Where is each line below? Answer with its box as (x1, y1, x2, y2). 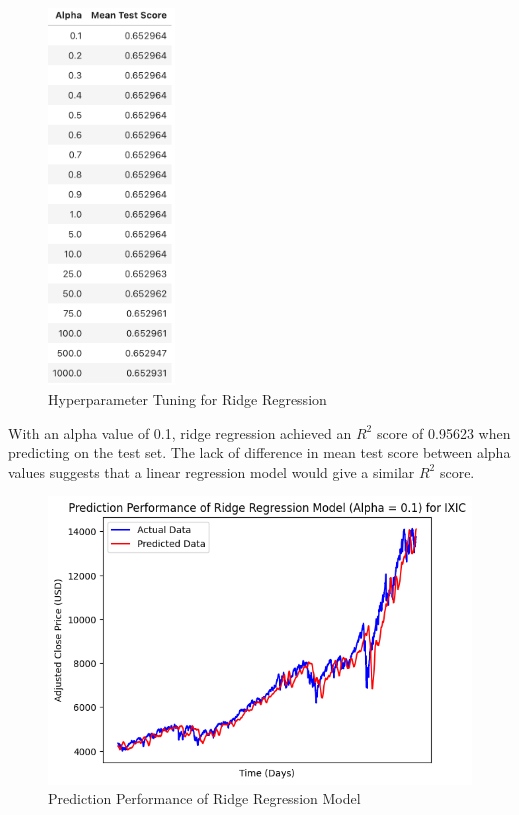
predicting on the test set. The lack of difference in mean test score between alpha (8, 442, 511, 463)
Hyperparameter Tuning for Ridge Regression (48, 388, 327, 409)
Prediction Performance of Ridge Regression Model (48, 788, 361, 809)
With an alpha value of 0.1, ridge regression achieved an (8, 422, 352, 443)
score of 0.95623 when (376, 422, 511, 443)
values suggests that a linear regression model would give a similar (8, 461, 415, 482)
